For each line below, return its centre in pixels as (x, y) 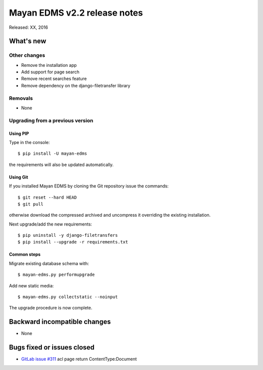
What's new (28, 41)
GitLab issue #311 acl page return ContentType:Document (79, 359)
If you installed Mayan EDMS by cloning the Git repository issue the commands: (89, 186)
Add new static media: (31, 286)
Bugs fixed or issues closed (52, 347)
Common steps (25, 254)
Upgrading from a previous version (51, 121)
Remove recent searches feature (54, 79)
